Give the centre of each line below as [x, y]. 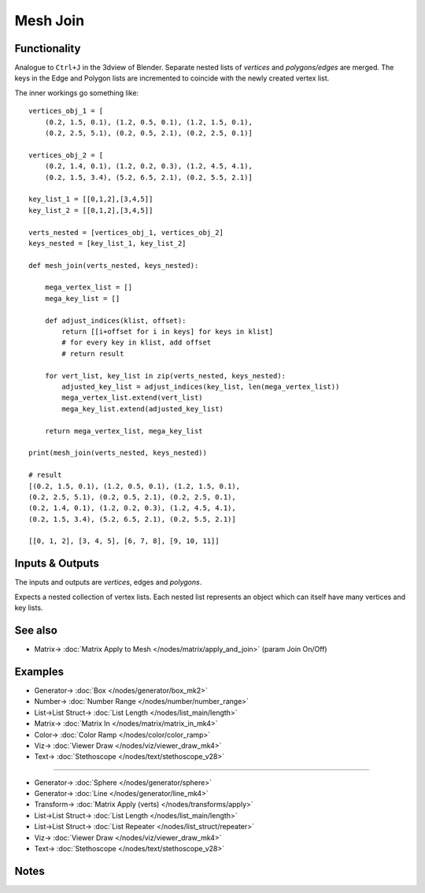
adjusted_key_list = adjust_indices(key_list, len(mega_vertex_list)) [201, 387]
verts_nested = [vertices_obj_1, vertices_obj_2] [126, 232]
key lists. [29, 608]
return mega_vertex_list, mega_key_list [124, 431]
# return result [93, 353]
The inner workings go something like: [77, 93]
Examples [39, 671]
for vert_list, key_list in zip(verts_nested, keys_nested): [165, 376]
